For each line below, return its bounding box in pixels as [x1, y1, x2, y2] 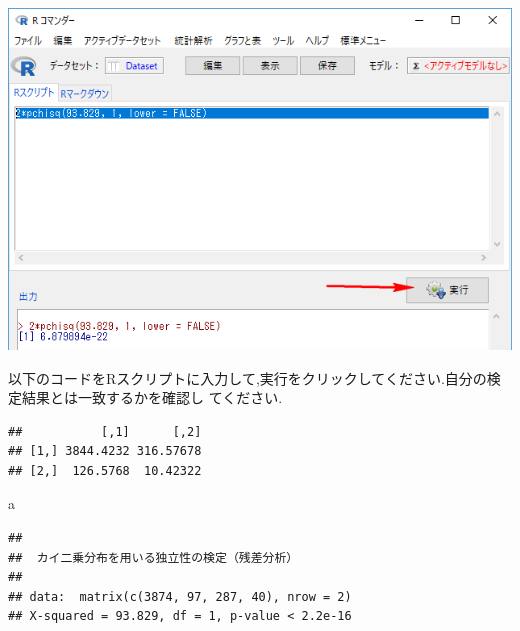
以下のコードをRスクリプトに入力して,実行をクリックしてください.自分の [8, 367, 487, 388]
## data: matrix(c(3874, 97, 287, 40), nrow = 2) [8, 589, 352, 604]
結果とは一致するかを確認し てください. [21, 387, 283, 408]
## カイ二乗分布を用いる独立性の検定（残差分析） [8, 550, 299, 565]
